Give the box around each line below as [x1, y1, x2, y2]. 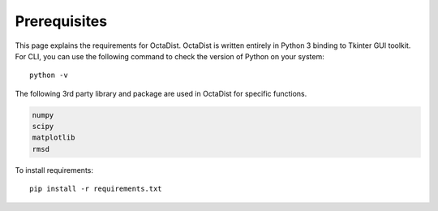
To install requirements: [15, 165, 93, 174]
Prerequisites [15, 12, 108, 30]
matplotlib [32, 133, 75, 142]
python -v [29, 71, 68, 80]
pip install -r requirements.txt [29, 184, 162, 194]
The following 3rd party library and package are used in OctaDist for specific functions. [15, 88, 307, 98]
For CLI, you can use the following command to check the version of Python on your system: [15, 51, 324, 61]
